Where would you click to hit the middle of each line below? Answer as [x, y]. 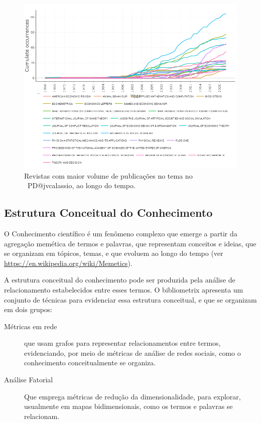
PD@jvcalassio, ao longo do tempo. [81, 185]
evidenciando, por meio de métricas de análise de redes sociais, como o [133, 353]
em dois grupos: [28, 309]
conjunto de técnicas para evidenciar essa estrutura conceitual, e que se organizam [130, 299]
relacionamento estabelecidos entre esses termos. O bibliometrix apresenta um [124, 289]
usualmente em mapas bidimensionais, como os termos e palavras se [128, 406]
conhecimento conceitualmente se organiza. [90, 363]
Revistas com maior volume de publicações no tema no [108, 175]
